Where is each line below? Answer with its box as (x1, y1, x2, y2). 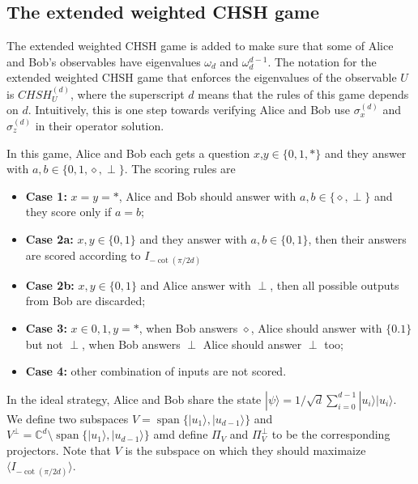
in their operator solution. (35, 117, 164, 134)
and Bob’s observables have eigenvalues (6, 53, 201, 70)
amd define (153, 426, 208, 443)
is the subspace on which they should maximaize (125, 441, 366, 458)
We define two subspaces (6, 410, 129, 427)
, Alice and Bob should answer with (118, 187, 296, 204)
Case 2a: (25, 230, 74, 247)
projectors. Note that (6, 441, 111, 458)
